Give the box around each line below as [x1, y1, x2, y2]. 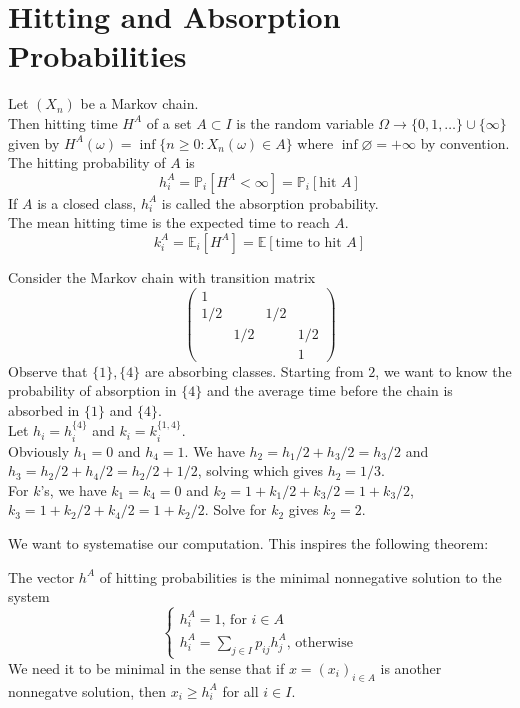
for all [222, 680, 259, 701]
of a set [146, 112, 192, 133]
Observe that [8, 360, 88, 381]
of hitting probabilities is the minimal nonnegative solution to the [99, 566, 502, 587]
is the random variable [236, 112, 374, 133]
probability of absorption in [8, 380, 177, 401]
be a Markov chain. [80, 93, 199, 114]
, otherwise [286, 635, 353, 650]
